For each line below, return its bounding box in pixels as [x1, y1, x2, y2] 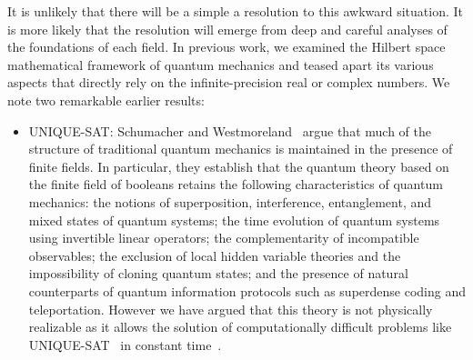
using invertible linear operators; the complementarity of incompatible [28, 228, 419, 247]
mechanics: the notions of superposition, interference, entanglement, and [28, 192, 432, 211]
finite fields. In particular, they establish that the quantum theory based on [28, 156, 449, 175]
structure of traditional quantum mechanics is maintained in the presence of [28, 139, 453, 158]
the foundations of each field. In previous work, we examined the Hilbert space [7, 37, 446, 56]
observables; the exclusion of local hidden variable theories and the [28, 245, 401, 265]
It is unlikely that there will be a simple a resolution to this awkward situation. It [7, 2, 464, 20]
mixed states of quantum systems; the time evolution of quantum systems [28, 210, 440, 229]
